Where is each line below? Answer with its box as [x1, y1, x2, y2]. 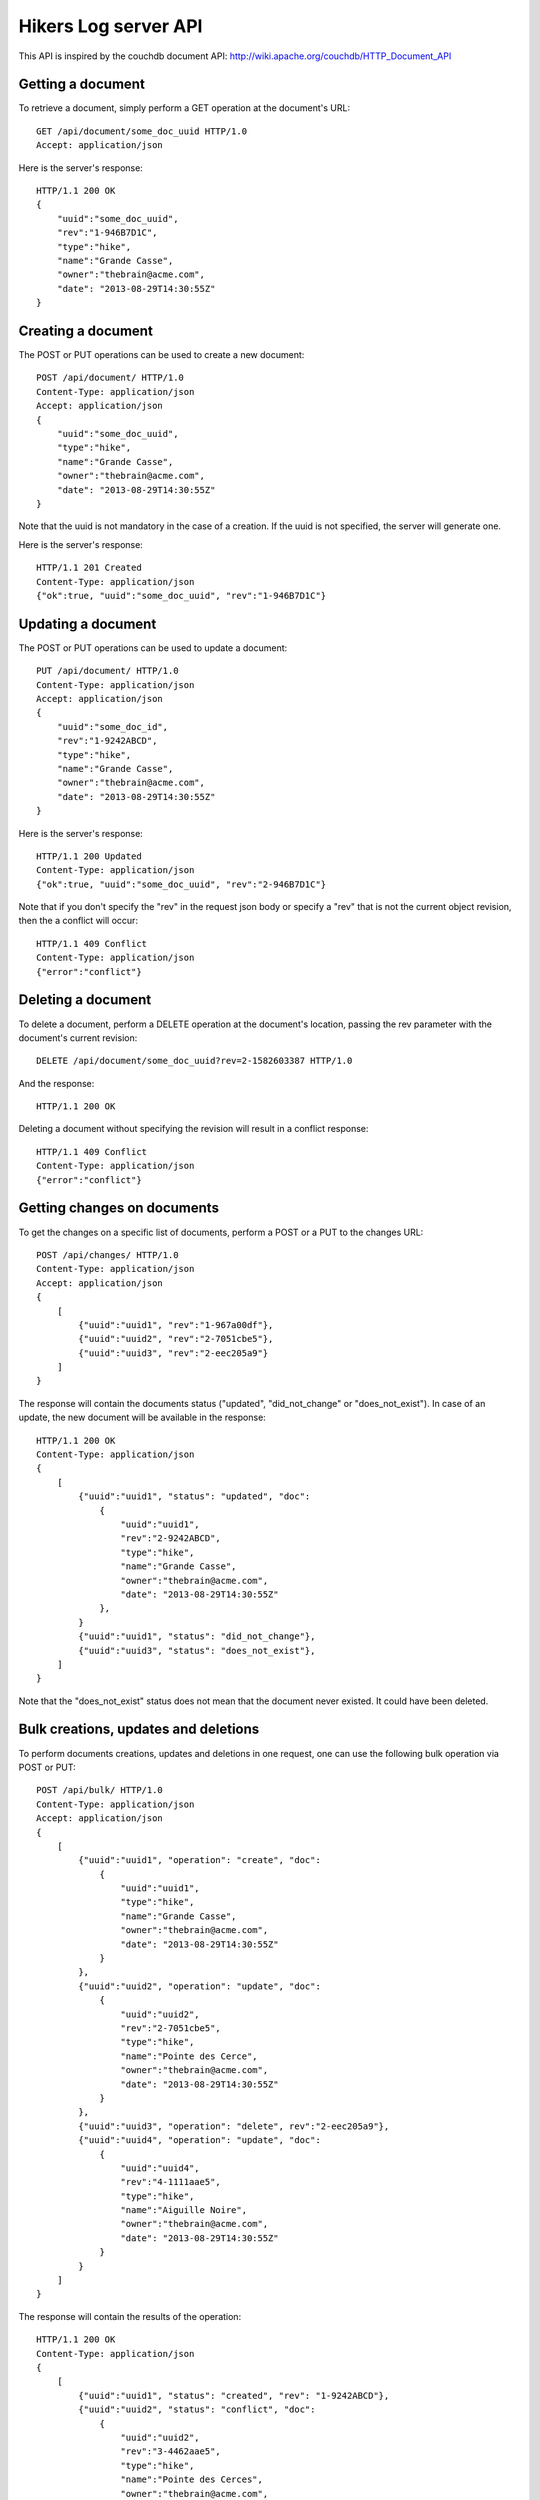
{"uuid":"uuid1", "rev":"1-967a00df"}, [78, 1319, 274, 1330]
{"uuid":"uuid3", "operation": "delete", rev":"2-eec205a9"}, [78, 2120, 390, 2132]
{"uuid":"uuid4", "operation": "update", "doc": [78, 2135, 322, 2146]
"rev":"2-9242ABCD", [120, 1533, 222, 1544]
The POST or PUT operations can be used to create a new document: [18, 349, 305, 361]
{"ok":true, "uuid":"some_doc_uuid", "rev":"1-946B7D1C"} [36, 590, 327, 601]
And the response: [18, 1077, 95, 1089]
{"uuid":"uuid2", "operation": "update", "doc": [78, 1980, 322, 1992]
